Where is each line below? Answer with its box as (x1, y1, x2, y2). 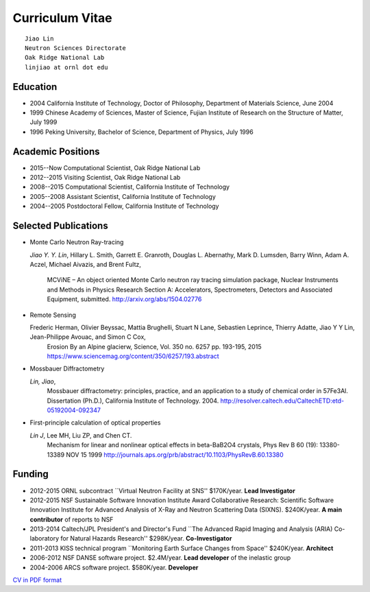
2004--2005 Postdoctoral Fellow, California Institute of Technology (29, 202, 219, 211)
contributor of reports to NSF (29, 515, 114, 523)
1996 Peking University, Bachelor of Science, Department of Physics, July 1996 (29, 128, 254, 136)
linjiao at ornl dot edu (25, 63, 108, 71)
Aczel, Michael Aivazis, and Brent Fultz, (29, 260, 142, 268)
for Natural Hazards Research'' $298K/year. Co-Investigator (60, 534, 232, 543)
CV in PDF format (12, 576, 62, 584)
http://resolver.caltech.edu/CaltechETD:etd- (220, 396, 345, 405)
